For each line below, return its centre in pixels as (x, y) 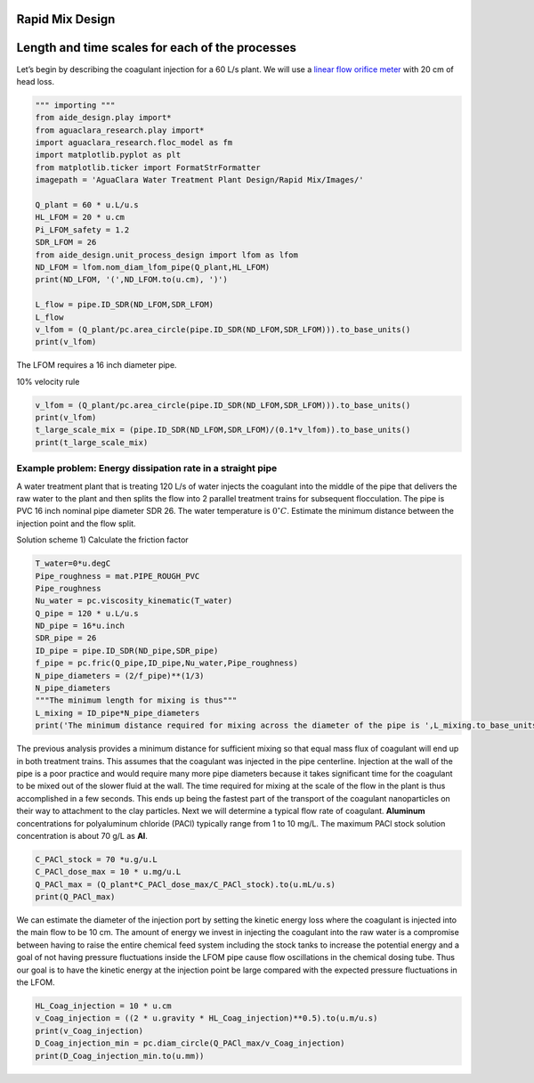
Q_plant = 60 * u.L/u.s (87, 205)
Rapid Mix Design (66, 19)
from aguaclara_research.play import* (120, 130)
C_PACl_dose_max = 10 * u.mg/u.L (108, 872)
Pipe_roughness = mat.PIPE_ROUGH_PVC (117, 576)
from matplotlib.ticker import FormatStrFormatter (148, 167)
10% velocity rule (48, 381)
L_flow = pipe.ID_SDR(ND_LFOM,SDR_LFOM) (124, 305)
